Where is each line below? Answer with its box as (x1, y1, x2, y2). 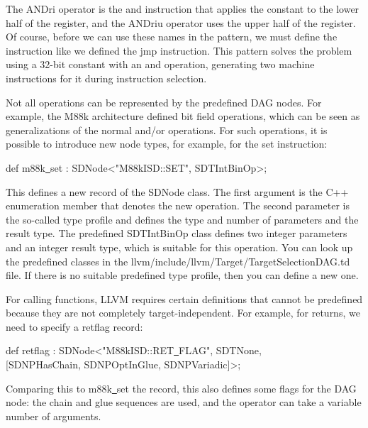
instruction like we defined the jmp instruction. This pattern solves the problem (6, 43, 352, 57)
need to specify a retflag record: (6, 319, 143, 334)
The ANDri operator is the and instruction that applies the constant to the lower (6, 1, 359, 16)
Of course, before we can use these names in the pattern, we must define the (6, 29, 338, 44)
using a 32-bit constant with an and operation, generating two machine (6, 57, 315, 72)
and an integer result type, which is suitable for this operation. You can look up (6, 239, 353, 254)
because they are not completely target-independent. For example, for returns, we (6, 305, 360, 320)
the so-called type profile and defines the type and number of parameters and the (6, 212, 359, 226)
